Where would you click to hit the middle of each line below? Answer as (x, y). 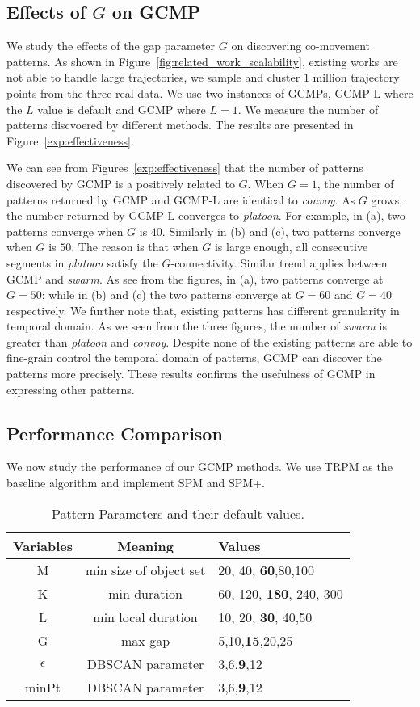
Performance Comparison (115, 433)
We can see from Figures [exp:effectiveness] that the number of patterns (185, 168)
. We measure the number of (308, 109)
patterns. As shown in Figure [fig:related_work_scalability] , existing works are (202, 61)
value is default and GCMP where (122, 109)
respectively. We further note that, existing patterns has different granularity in (203, 310)
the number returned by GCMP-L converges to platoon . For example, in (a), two (206, 215)
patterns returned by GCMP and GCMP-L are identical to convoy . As (181, 199)
